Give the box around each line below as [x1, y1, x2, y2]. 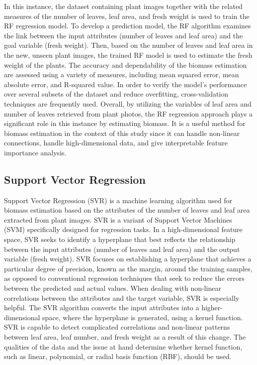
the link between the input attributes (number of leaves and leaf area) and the [4, 30, 243, 40]
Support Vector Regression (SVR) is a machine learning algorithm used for [4, 195, 233, 205]
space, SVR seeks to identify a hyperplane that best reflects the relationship [4, 234, 236, 244]
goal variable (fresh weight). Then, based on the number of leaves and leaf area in [4, 40, 253, 50]
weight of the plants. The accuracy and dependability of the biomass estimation [4, 59, 247, 70]
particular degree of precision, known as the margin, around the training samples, [4, 263, 253, 273]
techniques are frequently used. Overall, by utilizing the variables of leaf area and [4, 98, 252, 109]
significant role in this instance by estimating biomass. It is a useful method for [4, 118, 246, 128]
